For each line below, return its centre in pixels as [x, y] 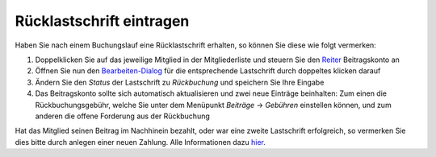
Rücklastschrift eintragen [102, 21]
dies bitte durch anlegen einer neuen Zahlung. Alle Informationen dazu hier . [140, 142]
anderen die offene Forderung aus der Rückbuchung [122, 116]
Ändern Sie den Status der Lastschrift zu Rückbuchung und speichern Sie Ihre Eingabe [180, 82]
